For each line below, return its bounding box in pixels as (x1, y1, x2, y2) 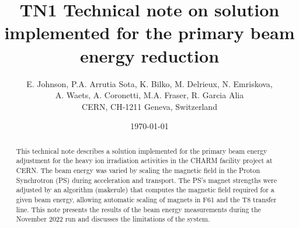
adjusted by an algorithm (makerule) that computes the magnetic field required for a (16, 185, 274, 195)
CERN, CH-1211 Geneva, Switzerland (82, 100, 217, 112)
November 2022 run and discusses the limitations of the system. (16, 214, 210, 224)
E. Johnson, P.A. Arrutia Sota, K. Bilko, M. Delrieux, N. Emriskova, (26, 77, 273, 89)
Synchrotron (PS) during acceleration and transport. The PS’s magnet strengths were (16, 175, 277, 185)
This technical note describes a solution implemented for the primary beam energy (16, 146, 267, 156)
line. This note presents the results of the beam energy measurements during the (16, 204, 261, 214)
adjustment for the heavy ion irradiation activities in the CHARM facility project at (16, 156, 273, 165)
